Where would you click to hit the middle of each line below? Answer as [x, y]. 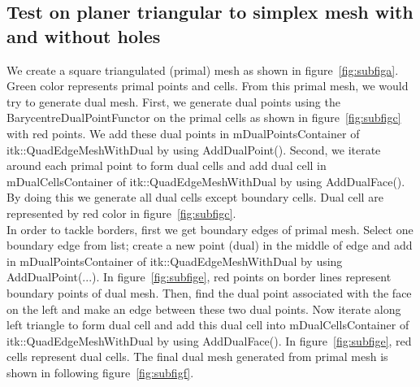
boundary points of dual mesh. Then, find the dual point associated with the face [209, 292]
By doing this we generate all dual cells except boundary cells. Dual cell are [195, 197]
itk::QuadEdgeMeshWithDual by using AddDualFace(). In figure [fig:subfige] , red [209, 340]
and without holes [84, 35]
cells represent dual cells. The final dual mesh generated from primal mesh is [197, 357]
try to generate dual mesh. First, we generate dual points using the [173, 101]
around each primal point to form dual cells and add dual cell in [167, 165]
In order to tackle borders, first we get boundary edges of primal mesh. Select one [210, 229]
